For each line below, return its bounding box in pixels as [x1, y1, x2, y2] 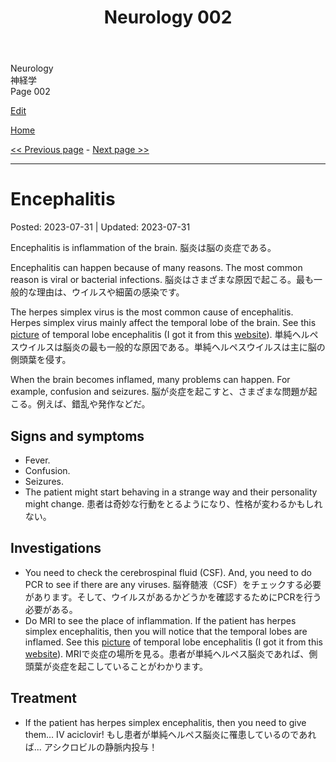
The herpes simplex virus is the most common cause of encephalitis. [10, 306, 294, 318]
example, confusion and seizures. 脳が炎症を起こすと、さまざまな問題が [10, 386, 309, 398]
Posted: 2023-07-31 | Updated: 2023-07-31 [10, 221, 191, 233]
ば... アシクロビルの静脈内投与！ [24, 741, 158, 753]
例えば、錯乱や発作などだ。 [36, 398, 151, 410]
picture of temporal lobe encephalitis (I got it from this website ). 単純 [10, 329, 293, 341]
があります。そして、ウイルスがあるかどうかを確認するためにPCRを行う [24, 591, 322, 603]
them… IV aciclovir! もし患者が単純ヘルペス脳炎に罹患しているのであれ [24, 728, 317, 740]
